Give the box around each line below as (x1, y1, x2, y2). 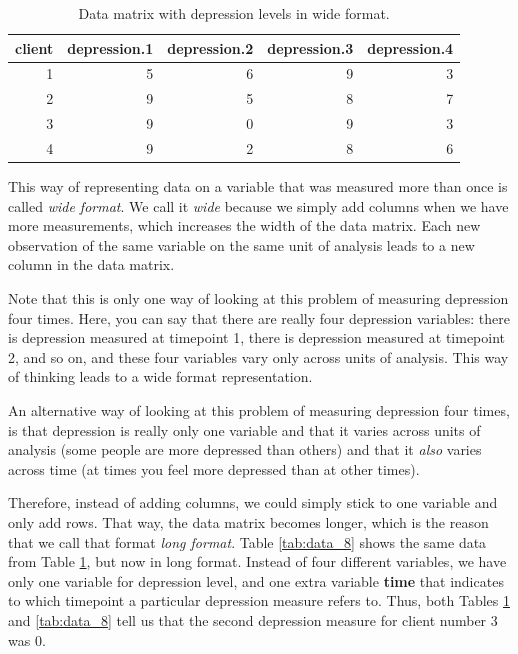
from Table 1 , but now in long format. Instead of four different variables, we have (8, 551, 507, 572)
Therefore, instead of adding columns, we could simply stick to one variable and (8, 492, 498, 513)
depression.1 (67, 37, 154, 58)
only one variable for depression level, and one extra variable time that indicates (8, 570, 504, 591)
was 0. (8, 629, 46, 650)
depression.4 (367, 37, 454, 58)
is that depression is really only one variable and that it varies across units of (8, 419, 481, 440)
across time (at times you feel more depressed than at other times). (8, 458, 420, 479)
